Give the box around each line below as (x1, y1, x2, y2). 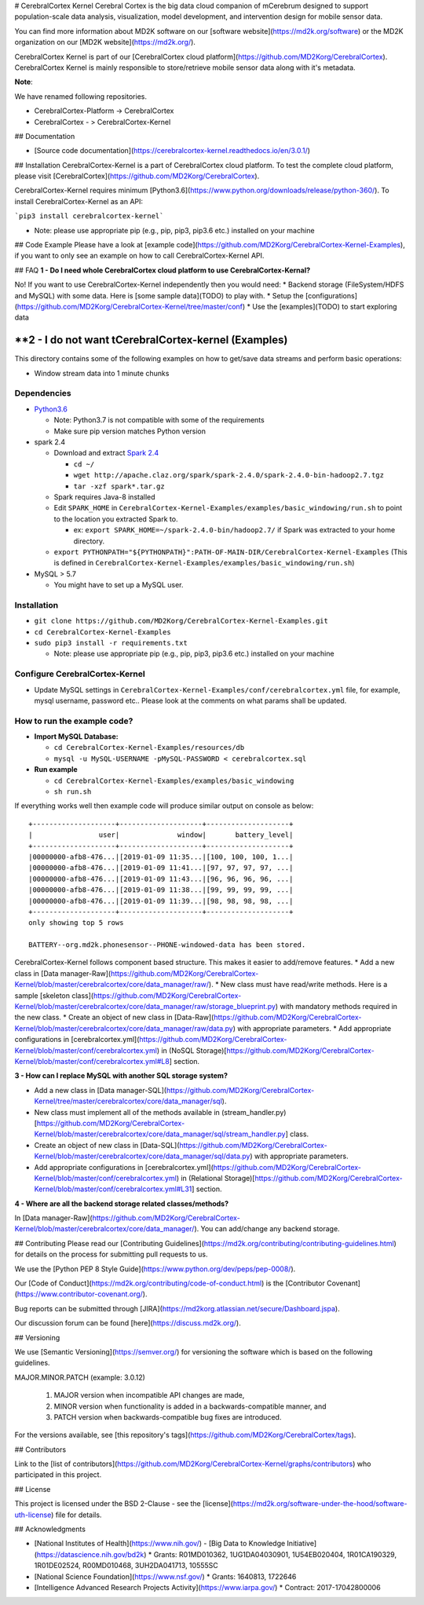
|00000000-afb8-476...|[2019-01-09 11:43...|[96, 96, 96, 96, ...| (28, 874, 294, 883)
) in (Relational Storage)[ (176, 1173, 255, 1183)
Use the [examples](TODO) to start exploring (252, 302, 397, 311)
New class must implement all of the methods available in (34, 1107, 220, 1117)
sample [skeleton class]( (14, 990, 94, 1000)
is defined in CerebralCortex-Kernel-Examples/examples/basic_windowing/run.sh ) (53, 558, 355, 568)
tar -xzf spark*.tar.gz (73, 481, 165, 491)
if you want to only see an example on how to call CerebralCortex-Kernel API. (14, 251, 265, 261)
